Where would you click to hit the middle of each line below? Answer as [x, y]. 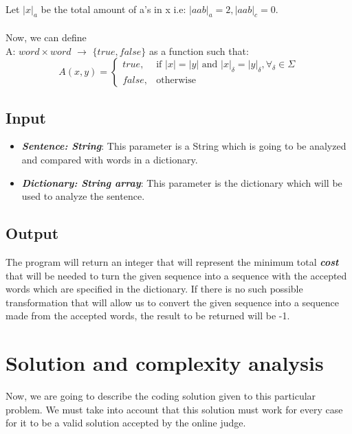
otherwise [176, 81]
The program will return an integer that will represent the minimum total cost [172, 261]
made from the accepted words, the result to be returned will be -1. [148, 316]
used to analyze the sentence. [83, 196]
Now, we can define [46, 37]
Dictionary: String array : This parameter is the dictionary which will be [182, 182]
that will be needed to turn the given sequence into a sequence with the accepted [176, 275]
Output [32, 233]
